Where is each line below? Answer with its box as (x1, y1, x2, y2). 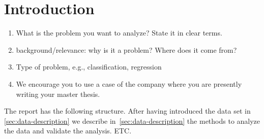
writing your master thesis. (16, 88, 100, 99)
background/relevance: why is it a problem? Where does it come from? (16, 44, 237, 55)
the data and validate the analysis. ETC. (4, 125, 132, 136)
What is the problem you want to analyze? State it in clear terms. (16, 27, 222, 38)
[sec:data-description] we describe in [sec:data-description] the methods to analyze (4, 115, 260, 126)
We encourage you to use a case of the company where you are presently (16, 78, 242, 89)
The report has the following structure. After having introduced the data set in (4, 106, 251, 116)
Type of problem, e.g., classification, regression (16, 61, 162, 72)
